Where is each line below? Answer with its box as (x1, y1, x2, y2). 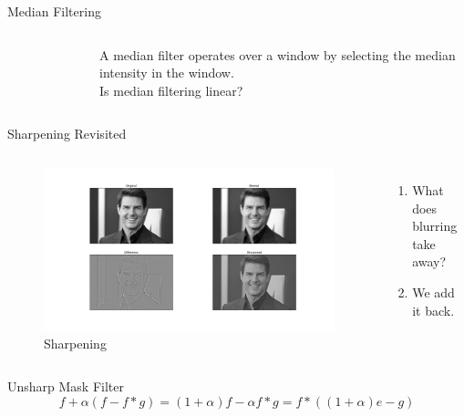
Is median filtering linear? (99, 80, 243, 99)
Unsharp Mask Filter (7, 377, 125, 396)
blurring (412, 216, 458, 235)
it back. (412, 300, 455, 319)
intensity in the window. (99, 63, 234, 82)
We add (412, 282, 455, 301)
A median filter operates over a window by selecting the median (99, 45, 456, 64)
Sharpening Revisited (7, 124, 127, 143)
